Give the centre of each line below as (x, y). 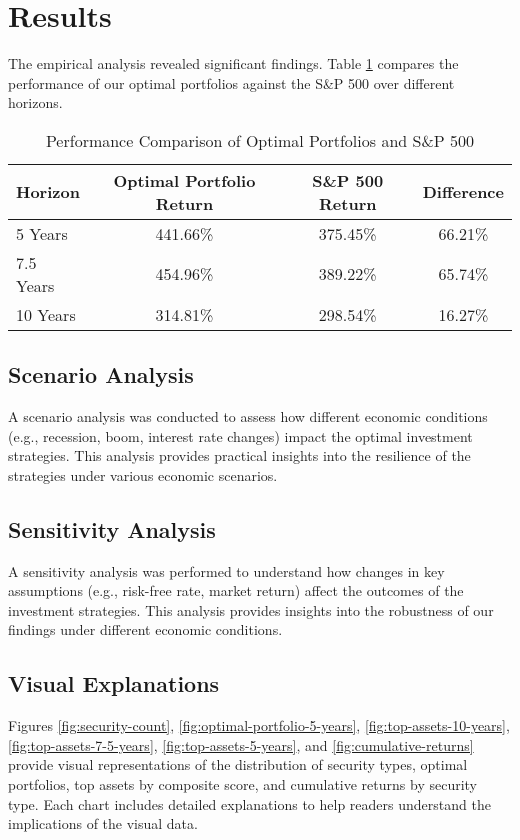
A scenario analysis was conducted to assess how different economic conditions (248, 416)
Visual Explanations (114, 683)
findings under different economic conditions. (145, 629)
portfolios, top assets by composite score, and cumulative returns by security (243, 784)
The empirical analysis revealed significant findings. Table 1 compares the (233, 63)
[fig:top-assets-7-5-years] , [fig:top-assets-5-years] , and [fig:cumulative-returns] (241, 744)
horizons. (35, 102)
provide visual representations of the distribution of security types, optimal (238, 764)
